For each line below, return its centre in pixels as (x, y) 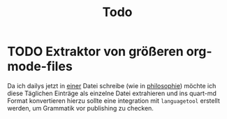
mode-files (40, 66)
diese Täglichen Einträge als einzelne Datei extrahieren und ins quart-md (112, 93)
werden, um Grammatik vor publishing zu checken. (80, 108)
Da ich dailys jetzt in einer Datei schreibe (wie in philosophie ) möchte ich (112, 85)
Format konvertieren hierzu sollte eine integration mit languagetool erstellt (113, 100)
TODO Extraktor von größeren (95, 51)
